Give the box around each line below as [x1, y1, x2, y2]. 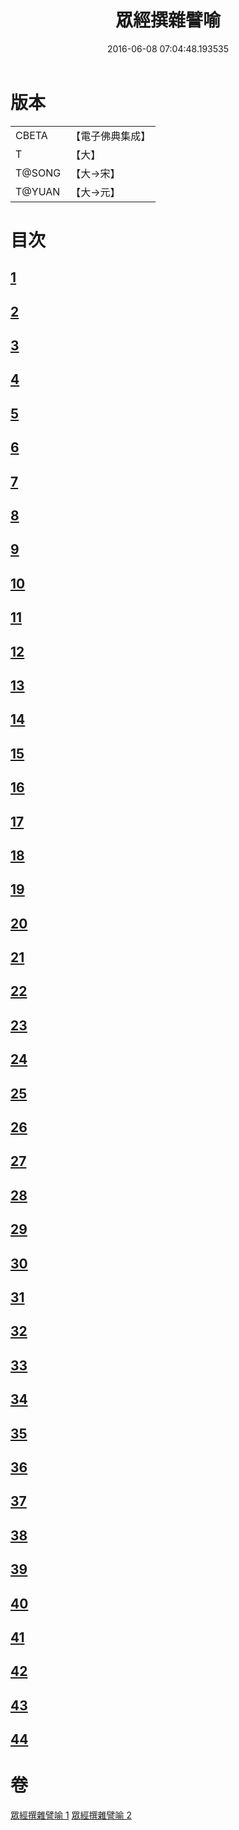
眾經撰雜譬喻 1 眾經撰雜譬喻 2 [10, 1809, 133, 1821]
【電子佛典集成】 [70, 129, 152, 143]
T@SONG [15, 166, 62, 180]
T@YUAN [15, 184, 61, 198]
